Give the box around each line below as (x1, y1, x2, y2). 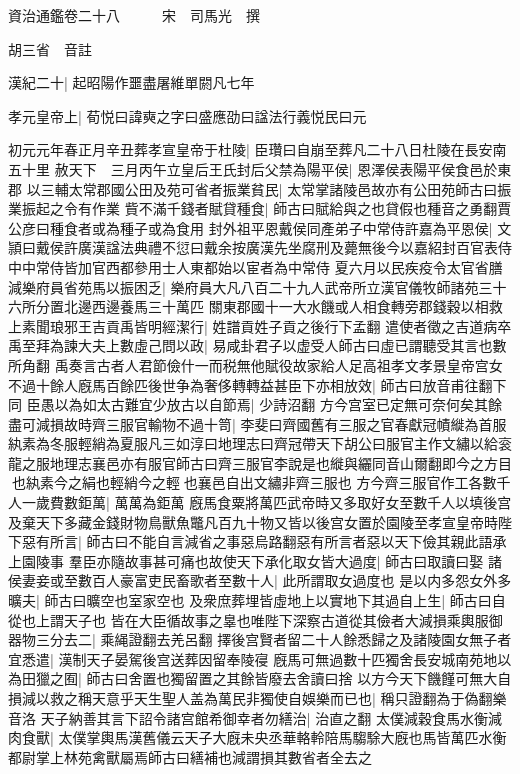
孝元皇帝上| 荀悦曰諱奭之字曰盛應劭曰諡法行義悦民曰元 (8, 105, 367, 126)
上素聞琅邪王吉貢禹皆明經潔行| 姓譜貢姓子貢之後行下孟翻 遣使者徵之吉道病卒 (8, 315, 512, 336)
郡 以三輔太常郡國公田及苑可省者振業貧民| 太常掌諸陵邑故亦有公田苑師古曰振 (8, 178, 512, 199)
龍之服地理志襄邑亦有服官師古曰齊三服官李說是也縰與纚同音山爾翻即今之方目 (8, 452, 512, 473)
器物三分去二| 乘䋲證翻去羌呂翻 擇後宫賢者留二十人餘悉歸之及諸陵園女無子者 (8, 629, 512, 650)
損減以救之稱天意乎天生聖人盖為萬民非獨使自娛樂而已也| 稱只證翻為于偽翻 (8, 688, 493, 708)
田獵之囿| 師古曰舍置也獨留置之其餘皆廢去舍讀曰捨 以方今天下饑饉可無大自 (21, 668, 512, 689)
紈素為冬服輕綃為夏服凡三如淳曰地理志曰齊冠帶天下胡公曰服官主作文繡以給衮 (8, 433, 512, 454)
